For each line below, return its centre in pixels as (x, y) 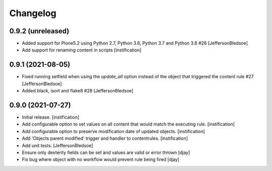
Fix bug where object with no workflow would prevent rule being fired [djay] (101, 159)
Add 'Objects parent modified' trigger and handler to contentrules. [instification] (105, 138)
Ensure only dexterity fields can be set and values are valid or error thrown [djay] (106, 152)
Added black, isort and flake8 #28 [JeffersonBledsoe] (78, 91)
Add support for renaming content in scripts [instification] (82, 50)
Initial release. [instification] (51, 117)
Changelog (33, 13)
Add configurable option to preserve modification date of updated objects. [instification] (113, 131)
